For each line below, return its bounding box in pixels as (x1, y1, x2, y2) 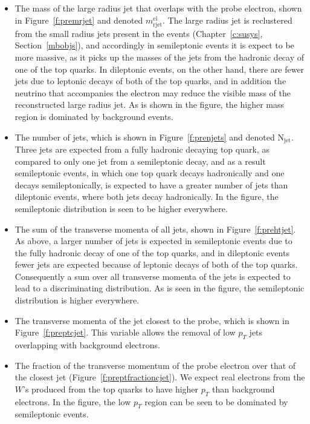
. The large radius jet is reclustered (163, 13, 292, 26)
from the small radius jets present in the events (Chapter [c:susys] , (15, 27, 263, 39)
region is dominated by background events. (15, 110, 173, 122)
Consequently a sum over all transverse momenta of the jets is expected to (15, 270, 291, 282)
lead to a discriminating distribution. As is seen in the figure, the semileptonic (15, 282, 305, 294)
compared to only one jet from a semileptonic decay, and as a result (15, 154, 266, 167)
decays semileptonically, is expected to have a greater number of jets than (15, 178, 288, 191)
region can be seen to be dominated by (144, 395, 288, 408)
